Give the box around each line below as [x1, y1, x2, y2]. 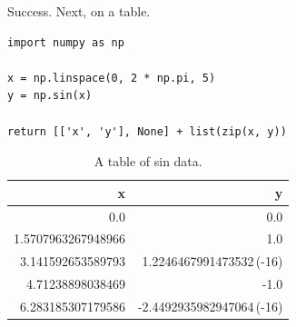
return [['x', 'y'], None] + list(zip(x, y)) [7, 124, 287, 138]
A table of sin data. [94, 152, 202, 171]
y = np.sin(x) [7, 89, 93, 103]
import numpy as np [7, 35, 124, 49]
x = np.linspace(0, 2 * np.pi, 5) [7, 71, 216, 84]
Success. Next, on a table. [7, 2, 151, 20]
